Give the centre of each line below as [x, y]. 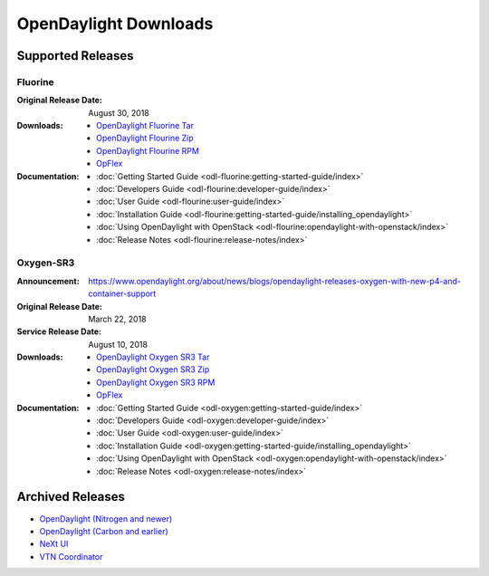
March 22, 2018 [117, 319]
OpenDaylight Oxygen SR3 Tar [153, 357]
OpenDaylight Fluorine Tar [145, 126]
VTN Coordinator [71, 556]
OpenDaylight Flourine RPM [148, 150]
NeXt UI [54, 544]
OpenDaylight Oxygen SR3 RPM [156, 382]
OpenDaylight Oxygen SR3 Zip [153, 370]
